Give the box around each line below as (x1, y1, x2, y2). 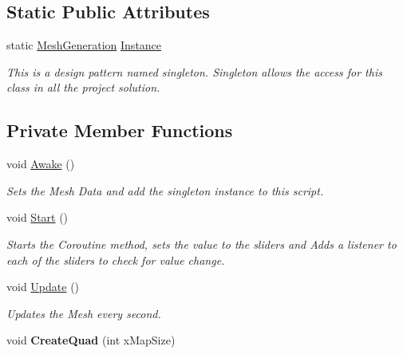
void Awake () (6, 155, 75, 172)
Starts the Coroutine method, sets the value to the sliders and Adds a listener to (6, 235, 397, 252)
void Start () (6, 209, 69, 226)
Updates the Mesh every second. (6, 305, 161, 321)
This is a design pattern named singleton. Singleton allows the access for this (6, 63, 382, 80)
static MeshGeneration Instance (6, 37, 162, 53)
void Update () (6, 278, 80, 295)
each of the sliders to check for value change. (6, 251, 225, 268)
